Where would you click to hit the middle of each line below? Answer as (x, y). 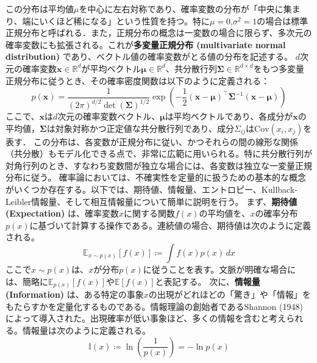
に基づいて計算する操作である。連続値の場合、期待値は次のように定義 (170, 225)
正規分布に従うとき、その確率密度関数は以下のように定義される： (138, 80)
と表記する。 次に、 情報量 (208, 281)
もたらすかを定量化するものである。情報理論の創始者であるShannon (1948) (154, 306)
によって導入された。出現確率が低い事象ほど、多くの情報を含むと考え (146, 318)
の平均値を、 (225, 213)
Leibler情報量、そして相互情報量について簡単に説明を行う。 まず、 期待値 (151, 201)
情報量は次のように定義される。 (86, 330)
